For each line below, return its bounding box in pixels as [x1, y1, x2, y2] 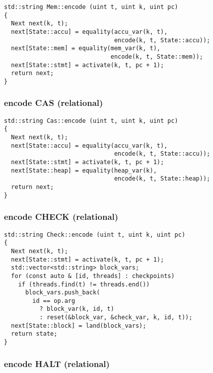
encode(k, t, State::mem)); [110, 53, 203, 60]
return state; [11, 330, 58, 338]
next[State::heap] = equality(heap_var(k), [11, 167, 157, 174]
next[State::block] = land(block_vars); [11, 322, 146, 329]
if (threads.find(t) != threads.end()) [18, 280, 150, 288]
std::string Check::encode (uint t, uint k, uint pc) [4, 231, 186, 238]
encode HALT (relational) [4, 357, 110, 370]
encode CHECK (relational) [4, 210, 119, 223]
